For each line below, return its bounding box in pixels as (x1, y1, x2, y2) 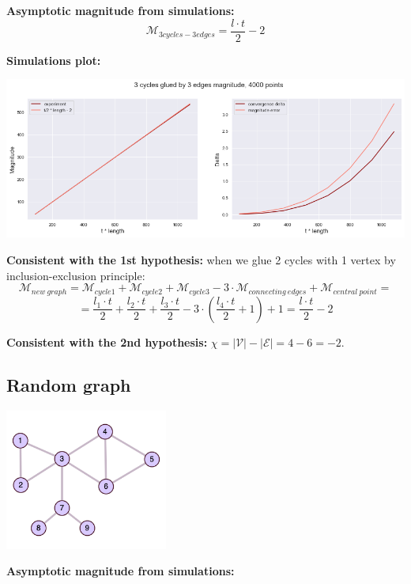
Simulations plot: (6, 51, 101, 68)
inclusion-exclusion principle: (6, 267, 145, 283)
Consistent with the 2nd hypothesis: (6, 333, 208, 350)
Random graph (6, 372, 131, 396)
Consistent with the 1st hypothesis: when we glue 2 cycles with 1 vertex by (6, 252, 396, 268)
